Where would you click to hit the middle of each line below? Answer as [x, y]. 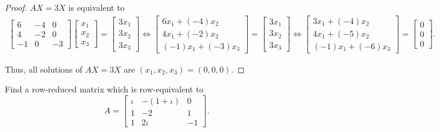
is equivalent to [96, 7]
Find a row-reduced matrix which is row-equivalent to [104, 89]
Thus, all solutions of [44, 69]
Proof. [16, 7]
